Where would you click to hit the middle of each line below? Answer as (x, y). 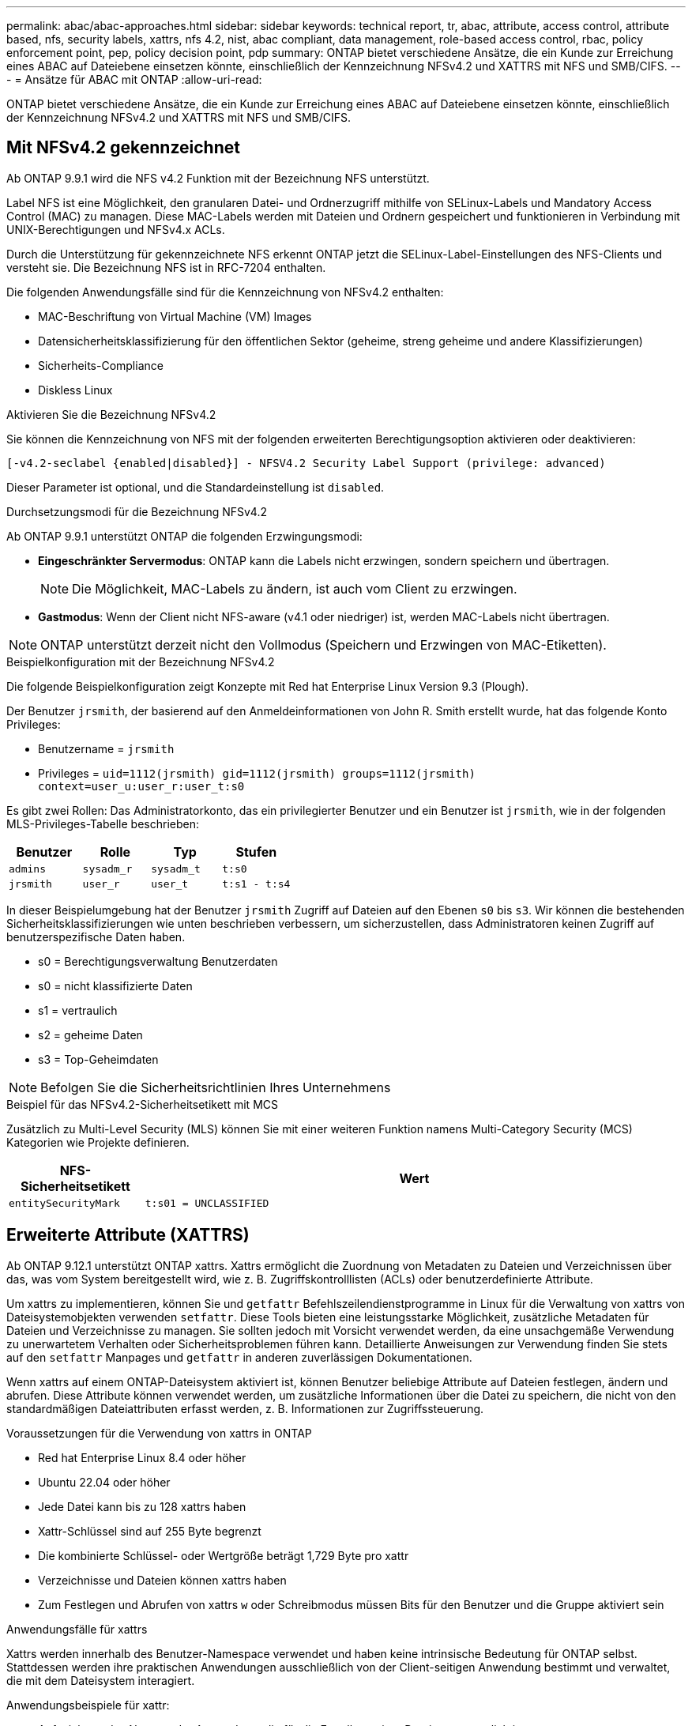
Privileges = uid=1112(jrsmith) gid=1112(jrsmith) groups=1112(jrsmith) (257, 773)
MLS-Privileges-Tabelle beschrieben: (103, 823)
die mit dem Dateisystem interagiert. (101, 1680)
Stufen (256, 852)
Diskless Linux (75, 390)
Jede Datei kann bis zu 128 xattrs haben (142, 1506)
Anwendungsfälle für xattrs (77, 1629)
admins (27, 869)
